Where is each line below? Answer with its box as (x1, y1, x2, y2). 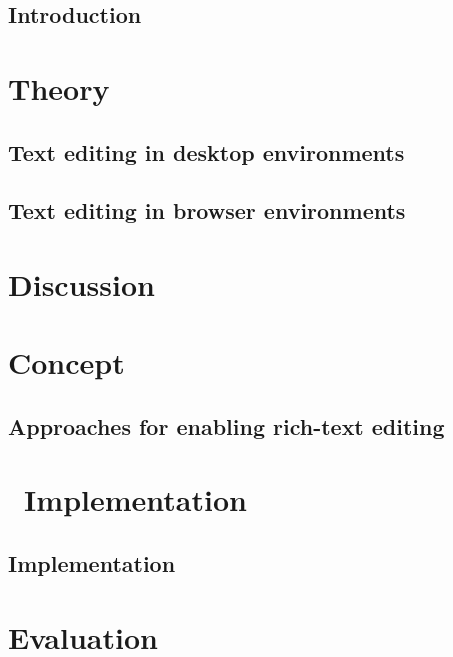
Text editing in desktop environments (8, 136, 405, 167)
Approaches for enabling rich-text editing (8, 410, 445, 441)
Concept (8, 342, 125, 383)
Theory (8, 67, 110, 108)
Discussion (8, 263, 155, 304)
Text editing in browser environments (8, 195, 406, 226)
